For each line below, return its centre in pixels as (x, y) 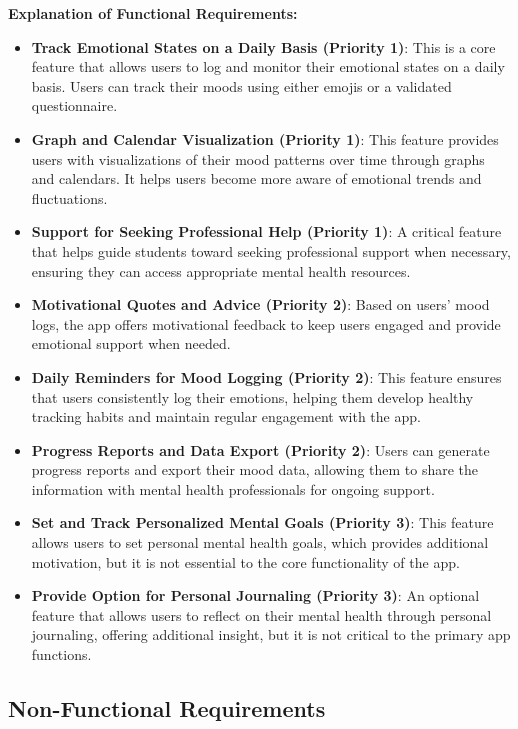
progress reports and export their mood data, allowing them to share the (255, 469)
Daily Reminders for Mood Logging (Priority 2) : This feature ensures (266, 376)
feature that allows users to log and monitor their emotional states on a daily (268, 66)
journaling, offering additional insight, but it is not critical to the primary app (271, 634)
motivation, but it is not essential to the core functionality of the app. (245, 561)
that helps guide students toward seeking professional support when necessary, (271, 250)
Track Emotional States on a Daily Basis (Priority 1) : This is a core (263, 46)
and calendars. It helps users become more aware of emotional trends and (256, 178)
